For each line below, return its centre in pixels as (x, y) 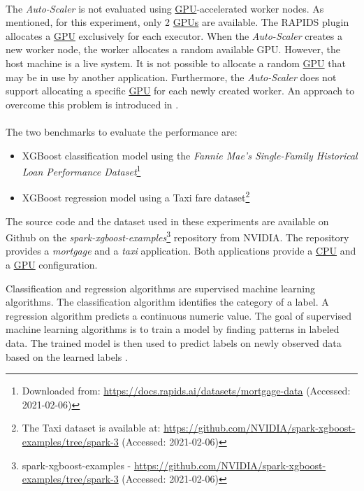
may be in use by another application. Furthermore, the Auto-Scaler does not (171, 77)
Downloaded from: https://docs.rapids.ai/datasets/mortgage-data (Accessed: (186, 391)
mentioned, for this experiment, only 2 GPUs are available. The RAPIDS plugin (177, 22)
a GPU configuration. (52, 265)
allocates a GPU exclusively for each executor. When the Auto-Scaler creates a (174, 35)
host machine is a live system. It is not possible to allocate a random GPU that (176, 63)
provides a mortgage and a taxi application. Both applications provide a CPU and (181, 251)
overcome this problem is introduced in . (92, 104)
